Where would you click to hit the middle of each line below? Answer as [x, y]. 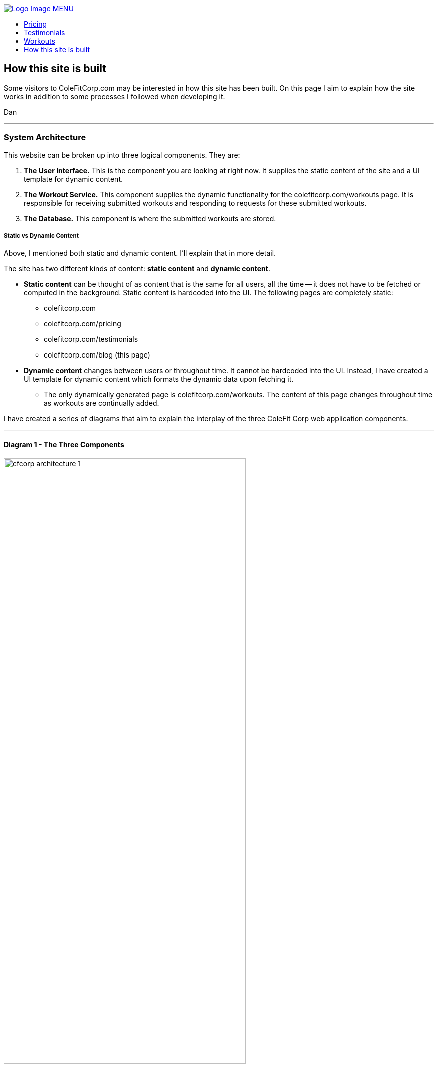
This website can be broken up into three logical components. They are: [122, 155]
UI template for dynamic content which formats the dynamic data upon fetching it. [159, 379]
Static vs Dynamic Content [41, 236]
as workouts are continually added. [102, 403]
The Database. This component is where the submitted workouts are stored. [150, 218]
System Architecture [45, 137]
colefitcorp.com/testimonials [91, 339]
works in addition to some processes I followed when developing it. [115, 96]
